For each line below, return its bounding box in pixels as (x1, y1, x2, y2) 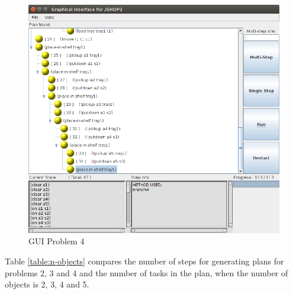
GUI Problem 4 (28, 235, 85, 247)
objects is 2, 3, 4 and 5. (5, 278, 89, 290)
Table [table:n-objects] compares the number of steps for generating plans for (5, 255, 284, 267)
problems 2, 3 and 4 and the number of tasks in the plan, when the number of (5, 266, 288, 279)
